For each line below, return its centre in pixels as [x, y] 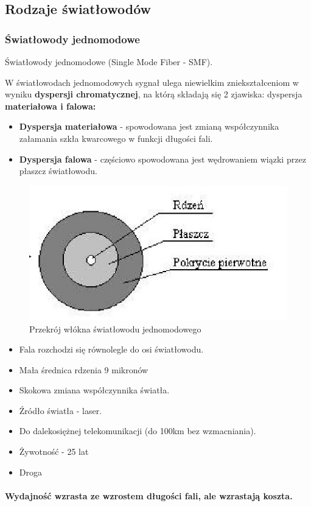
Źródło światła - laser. [61, 410]
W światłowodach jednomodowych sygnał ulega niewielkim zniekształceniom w [152, 82]
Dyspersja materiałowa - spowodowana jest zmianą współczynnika [149, 126]
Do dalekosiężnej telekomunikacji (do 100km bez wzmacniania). [138, 431]
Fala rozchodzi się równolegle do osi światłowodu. [111, 349]
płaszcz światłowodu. [58, 171]
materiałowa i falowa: [51, 106]
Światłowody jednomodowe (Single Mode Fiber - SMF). [109, 61]
